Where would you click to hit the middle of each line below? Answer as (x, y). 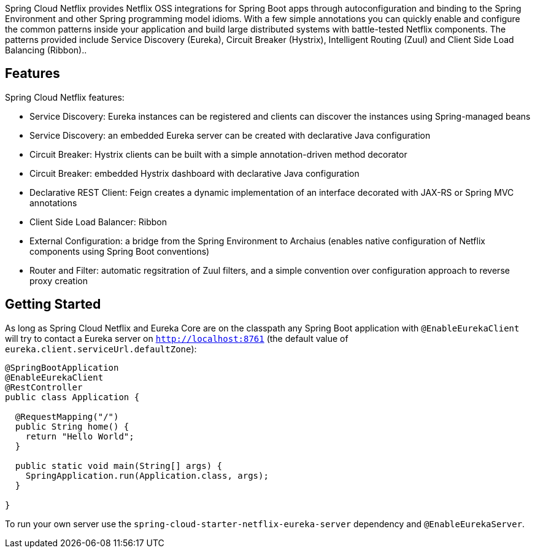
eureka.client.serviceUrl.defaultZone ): (101, 349)
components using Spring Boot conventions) (120, 251)
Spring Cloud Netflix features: (65, 97)
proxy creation (59, 280)
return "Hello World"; (80, 436)
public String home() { (72, 426)
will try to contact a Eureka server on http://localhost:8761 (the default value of (177, 338)
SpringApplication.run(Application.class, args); (147, 475)
